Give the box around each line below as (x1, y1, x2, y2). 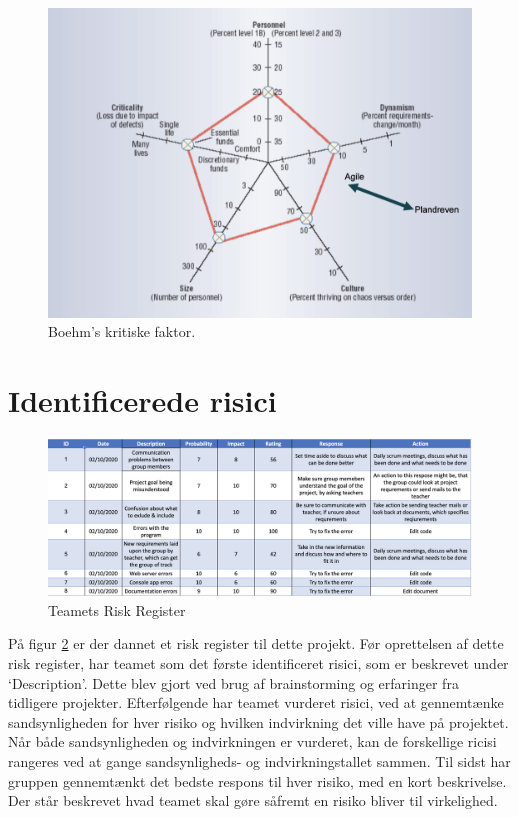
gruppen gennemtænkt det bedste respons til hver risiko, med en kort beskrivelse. (8, 770, 507, 791)
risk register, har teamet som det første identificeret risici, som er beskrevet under (8, 653, 509, 674)
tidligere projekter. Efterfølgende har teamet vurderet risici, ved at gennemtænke (8, 692, 504, 713)
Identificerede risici (8, 380, 277, 421)
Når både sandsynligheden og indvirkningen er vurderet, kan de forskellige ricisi (8, 731, 497, 752)
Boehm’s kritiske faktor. (48, 321, 196, 342)
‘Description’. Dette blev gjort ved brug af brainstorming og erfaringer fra (8, 672, 459, 693)
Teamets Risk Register (48, 599, 186, 620)
